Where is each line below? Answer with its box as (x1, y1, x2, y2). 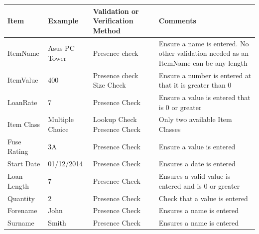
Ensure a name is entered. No (158, 38, 249, 48)
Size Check (93, 80, 126, 90)
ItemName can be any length (158, 57, 248, 68)
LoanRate (7, 97, 37, 107)
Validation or (93, 5, 139, 16)
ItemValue (7, 75, 38, 85)
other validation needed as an (158, 48, 249, 58)
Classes (158, 124, 181, 134)
